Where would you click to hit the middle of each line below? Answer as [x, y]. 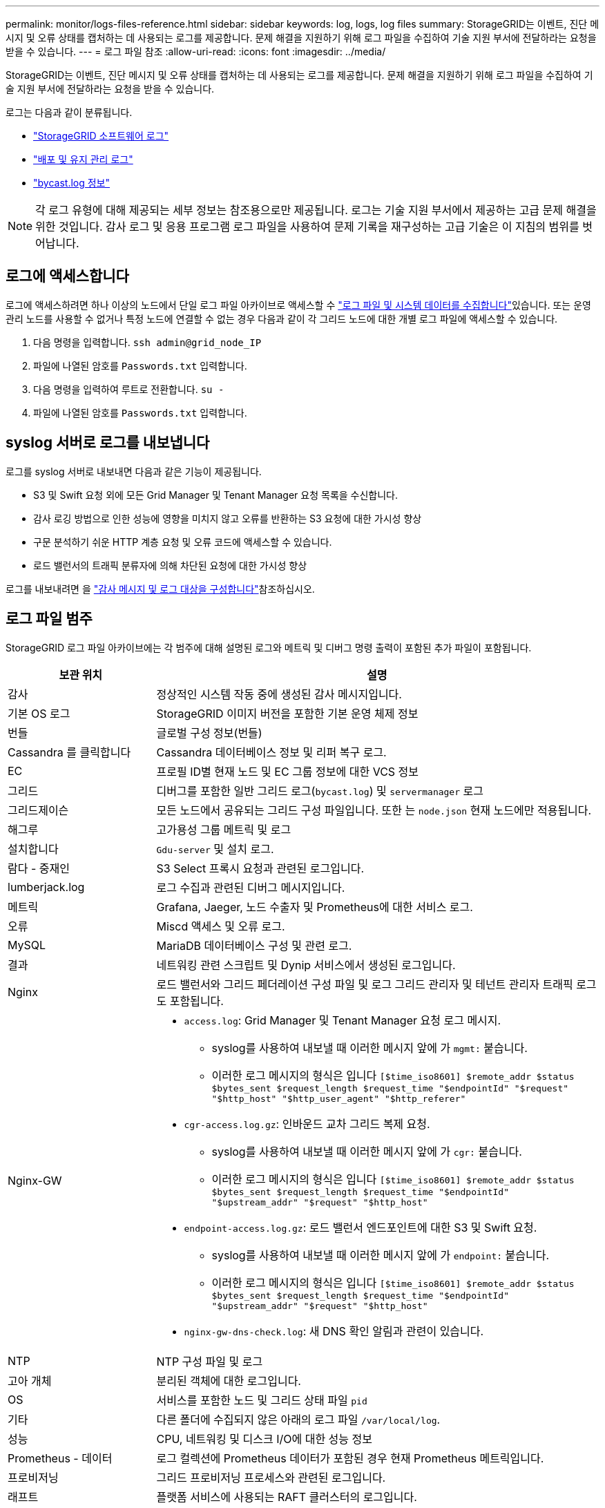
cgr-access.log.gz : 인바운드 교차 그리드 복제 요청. [307, 1124]
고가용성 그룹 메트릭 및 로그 [224, 829]
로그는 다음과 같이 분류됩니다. [69, 112]
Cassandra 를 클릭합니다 [69, 752]
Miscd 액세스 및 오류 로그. [221, 926]
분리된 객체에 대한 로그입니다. [229, 1381]
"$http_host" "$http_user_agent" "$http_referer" [339, 1098]
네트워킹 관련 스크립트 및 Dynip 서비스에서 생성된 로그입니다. [306, 965]
